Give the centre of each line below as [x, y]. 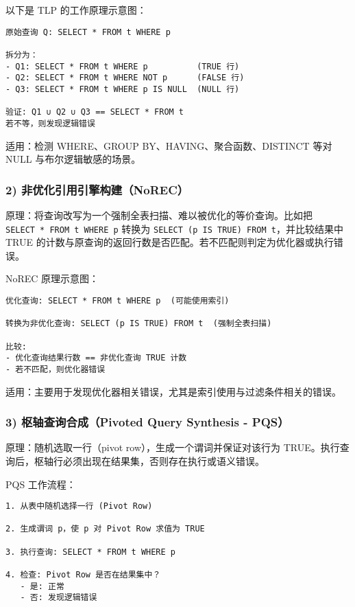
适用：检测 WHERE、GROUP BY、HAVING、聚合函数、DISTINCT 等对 [169, 145]
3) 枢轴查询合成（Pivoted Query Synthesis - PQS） [147, 422]
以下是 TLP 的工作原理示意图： [76, 10]
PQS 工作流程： [41, 484]
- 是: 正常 [42, 586]
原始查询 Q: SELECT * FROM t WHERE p [88, 32]
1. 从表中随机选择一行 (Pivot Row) [79, 506]
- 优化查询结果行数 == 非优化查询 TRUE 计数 [96, 358]
